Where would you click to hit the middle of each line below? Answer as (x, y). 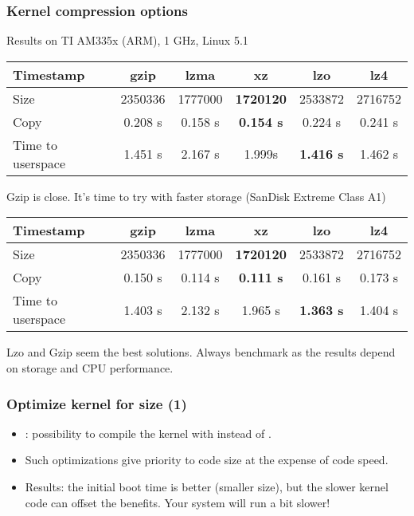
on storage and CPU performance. (90, 368)
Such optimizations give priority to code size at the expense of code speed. (207, 460)
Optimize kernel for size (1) (97, 403)
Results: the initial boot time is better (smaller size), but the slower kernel (207, 486)
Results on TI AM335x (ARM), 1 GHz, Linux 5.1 (127, 40)
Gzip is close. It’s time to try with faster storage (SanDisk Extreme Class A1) (196, 196)
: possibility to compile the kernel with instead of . (148, 433)
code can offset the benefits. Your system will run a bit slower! (178, 502)
